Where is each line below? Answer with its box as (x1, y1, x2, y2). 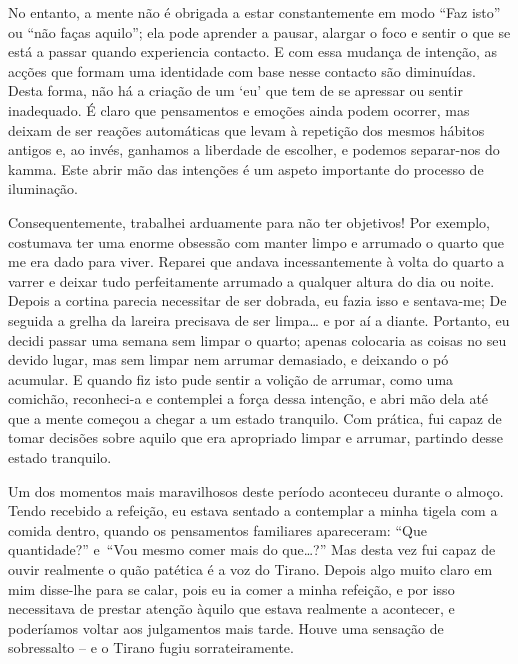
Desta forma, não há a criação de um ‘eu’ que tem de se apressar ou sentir (8, 80, 463, 101)
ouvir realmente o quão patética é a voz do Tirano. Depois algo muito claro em (8, 559, 493, 580)
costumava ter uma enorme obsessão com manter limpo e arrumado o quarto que (8, 231, 504, 252)
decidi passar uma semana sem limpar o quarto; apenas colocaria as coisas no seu (8, 329, 507, 350)
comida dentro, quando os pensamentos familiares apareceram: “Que (8, 519, 427, 540)
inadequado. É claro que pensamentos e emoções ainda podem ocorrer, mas (8, 99, 470, 120)
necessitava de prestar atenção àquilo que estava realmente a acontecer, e (8, 598, 455, 619)
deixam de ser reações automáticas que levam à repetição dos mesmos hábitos (8, 119, 485, 140)
